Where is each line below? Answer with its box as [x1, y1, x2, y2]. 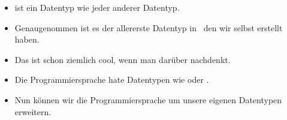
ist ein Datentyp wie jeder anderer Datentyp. [14, 1, 180, 13]
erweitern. [14, 105, 52, 118]
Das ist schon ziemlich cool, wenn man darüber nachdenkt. [14, 53, 231, 65]
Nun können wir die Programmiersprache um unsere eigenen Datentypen [14, 93, 282, 106]
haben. [14, 33, 40, 46]
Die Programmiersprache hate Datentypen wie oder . [14, 73, 209, 86]
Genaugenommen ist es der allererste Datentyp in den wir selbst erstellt [14, 21, 283, 34]
